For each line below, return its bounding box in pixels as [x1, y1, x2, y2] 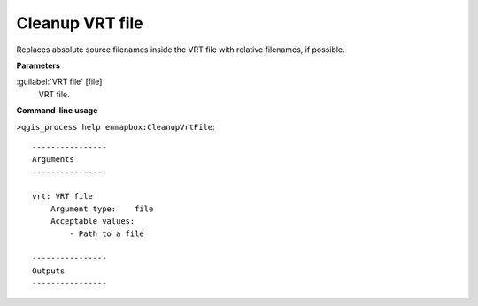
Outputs [32, 265, 66, 276]
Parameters [16, 60, 61, 71]
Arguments [32, 155, 74, 164]
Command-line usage [16, 105, 98, 116]
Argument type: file [50, 203, 154, 214]
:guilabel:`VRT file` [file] [16, 76, 103, 88]
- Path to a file [69, 228, 145, 239]
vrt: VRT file [32, 191, 93, 202]
